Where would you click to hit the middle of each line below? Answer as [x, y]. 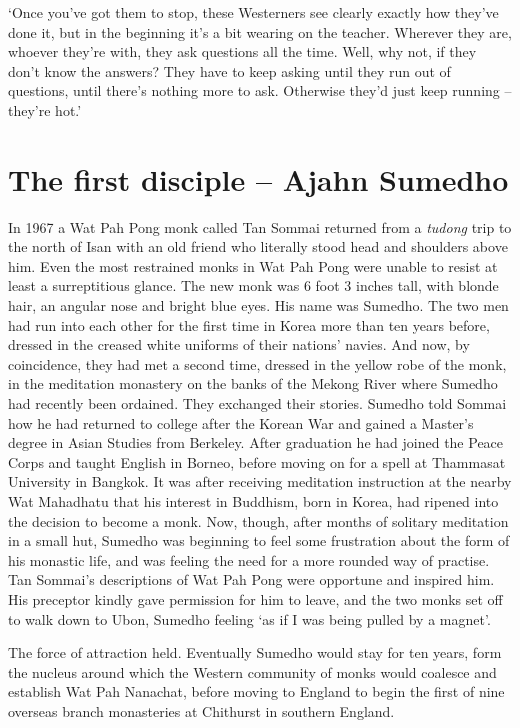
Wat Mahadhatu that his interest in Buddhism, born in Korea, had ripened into [253, 501]
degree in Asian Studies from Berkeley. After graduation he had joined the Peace [256, 442]
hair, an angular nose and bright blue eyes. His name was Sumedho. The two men [258, 305]
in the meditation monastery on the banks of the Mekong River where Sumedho [253, 383]
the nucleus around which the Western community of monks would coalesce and [252, 671]
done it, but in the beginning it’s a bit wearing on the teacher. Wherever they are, [260, 31]
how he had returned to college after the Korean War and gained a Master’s [241, 422]
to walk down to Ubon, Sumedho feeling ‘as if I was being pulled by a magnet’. [249, 618]
